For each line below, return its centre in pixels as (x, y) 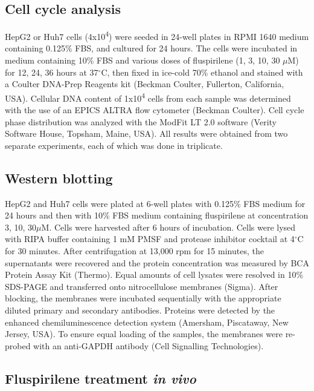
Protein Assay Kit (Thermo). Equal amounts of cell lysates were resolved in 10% (154, 274)
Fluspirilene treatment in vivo (101, 378)
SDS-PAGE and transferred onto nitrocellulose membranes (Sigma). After (142, 286)
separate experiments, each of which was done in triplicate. (114, 145)
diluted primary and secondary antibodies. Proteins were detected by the (140, 310)
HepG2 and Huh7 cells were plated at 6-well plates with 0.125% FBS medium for (155, 203)
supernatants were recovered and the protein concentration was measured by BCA (157, 262)
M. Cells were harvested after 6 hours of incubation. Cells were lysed (168, 227)
